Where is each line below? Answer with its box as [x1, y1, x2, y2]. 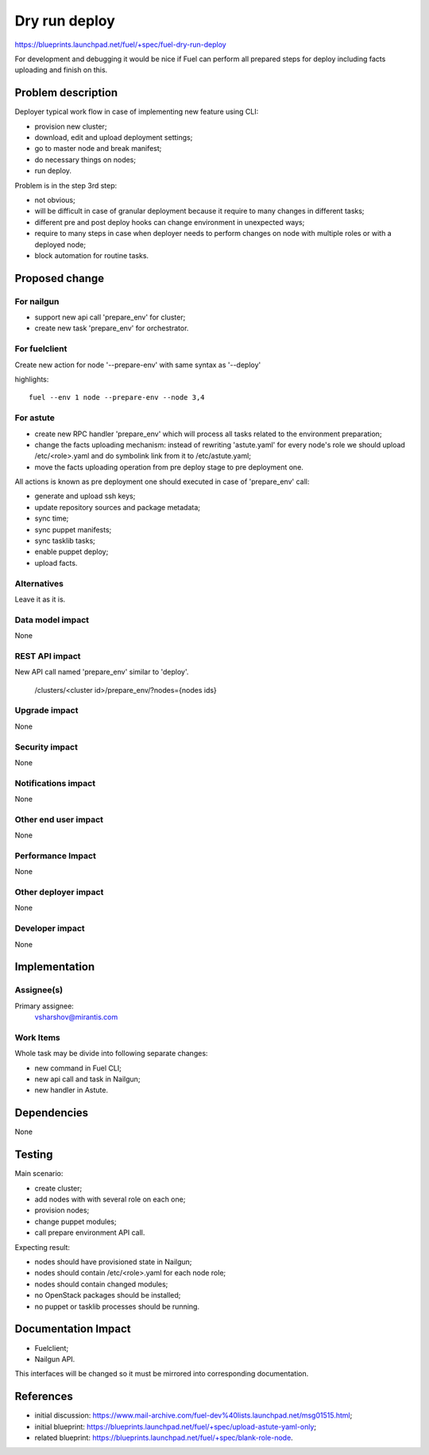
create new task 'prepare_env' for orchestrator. [34, 323, 189, 333]
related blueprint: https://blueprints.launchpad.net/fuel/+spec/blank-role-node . [34, 1433, 293, 1442]
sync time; [34, 513, 69, 524]
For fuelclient [14, 343, 68, 354]
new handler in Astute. [34, 1085, 109, 1095]
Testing [14, 1148, 53, 1162]
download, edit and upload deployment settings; [34, 133, 193, 142]
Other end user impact [14, 814, 103, 825]
